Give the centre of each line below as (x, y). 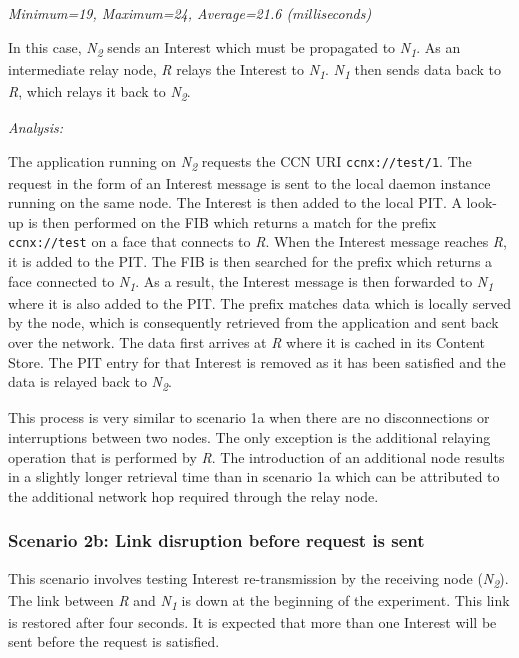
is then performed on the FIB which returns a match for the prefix (232, 221)
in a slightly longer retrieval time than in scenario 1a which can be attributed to (254, 476)
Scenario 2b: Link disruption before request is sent (216, 540)
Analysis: (36, 126)
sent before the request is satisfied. (114, 641)
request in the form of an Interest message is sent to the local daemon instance (249, 182)
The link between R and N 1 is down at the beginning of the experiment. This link (259, 601)
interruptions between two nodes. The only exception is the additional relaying (249, 436)
